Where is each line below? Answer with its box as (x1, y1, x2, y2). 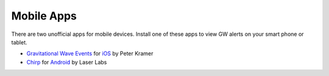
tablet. (11, 38, 27, 46)
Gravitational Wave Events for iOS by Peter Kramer (26, 50, 154, 57)
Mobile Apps (11, 9, 77, 22)
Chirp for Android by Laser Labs (26, 58, 107, 66)
